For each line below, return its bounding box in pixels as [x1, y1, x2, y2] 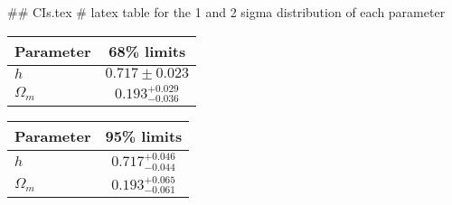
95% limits [105, 126, 183, 147]
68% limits [108, 40, 186, 61]
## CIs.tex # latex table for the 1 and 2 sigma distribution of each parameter [7, 3, 446, 21]
